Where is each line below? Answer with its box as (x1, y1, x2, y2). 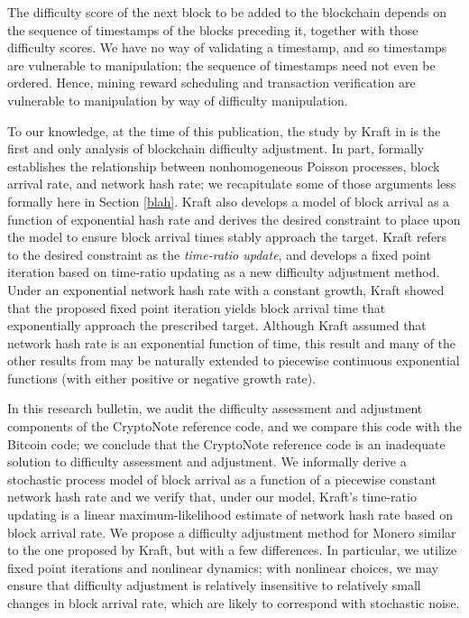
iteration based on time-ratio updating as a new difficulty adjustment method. (7, 263, 440, 281)
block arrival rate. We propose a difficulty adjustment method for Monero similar (7, 522, 456, 541)
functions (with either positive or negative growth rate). (7, 368, 317, 387)
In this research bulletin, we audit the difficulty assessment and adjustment (7, 399, 423, 418)
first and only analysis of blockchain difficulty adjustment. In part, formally (7, 139, 425, 158)
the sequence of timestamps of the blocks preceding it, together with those (7, 20, 418, 39)
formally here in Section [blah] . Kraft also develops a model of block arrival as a (7, 191, 450, 210)
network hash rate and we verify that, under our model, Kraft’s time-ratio (7, 487, 417, 506)
